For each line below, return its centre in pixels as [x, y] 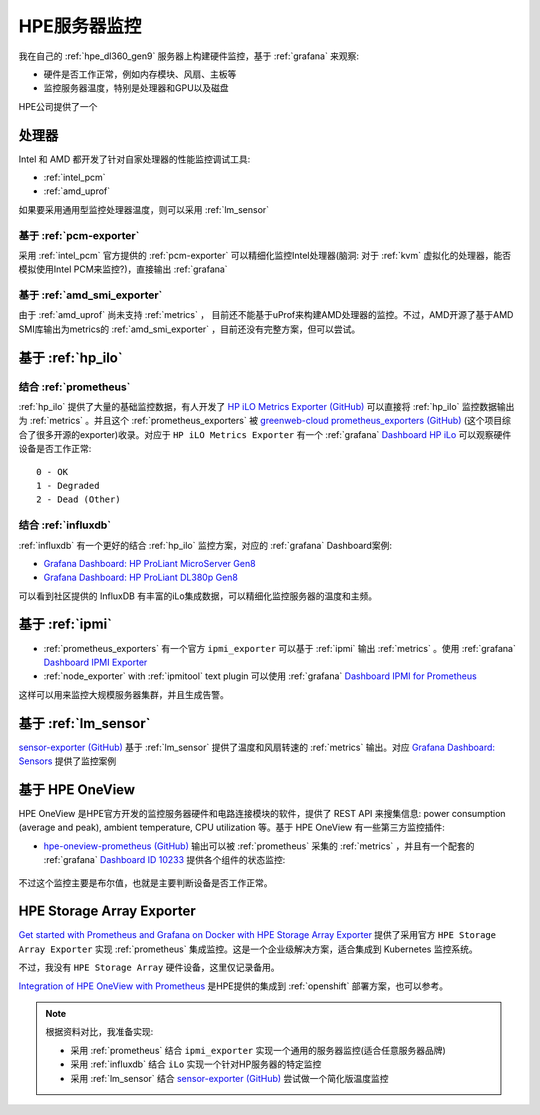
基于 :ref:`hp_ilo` [71, 357]
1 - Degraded [68, 485]
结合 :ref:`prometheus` [74, 387]
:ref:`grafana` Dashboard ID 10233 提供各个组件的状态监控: [164, 860]
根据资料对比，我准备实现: [99, 1032]
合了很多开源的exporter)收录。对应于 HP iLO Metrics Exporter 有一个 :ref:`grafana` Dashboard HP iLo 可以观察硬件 [265, 434]
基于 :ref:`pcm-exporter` [79, 235]
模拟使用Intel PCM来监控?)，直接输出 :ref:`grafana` [123, 269]
